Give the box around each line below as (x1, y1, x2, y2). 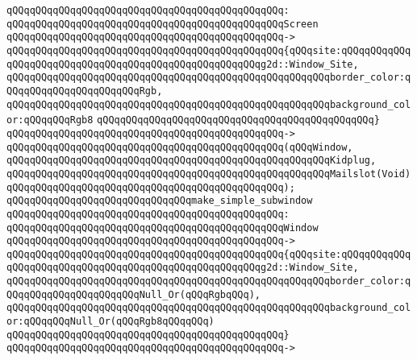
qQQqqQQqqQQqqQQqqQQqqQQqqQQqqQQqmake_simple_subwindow (6, 195, 313, 207)
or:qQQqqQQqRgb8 (6, 114, 94, 126)
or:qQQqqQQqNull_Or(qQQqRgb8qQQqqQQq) (6, 316, 215, 328)
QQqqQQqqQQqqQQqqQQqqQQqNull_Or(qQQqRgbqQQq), (6, 288, 261, 300)
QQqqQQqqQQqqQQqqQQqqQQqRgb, (6, 85, 163, 97)
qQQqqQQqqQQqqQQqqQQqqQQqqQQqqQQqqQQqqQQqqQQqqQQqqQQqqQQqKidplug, (6, 155, 377, 167)
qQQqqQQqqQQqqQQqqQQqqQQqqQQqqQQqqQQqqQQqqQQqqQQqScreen (6, 18, 319, 30)
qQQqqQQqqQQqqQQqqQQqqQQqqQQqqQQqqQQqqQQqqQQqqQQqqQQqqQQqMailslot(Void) (6, 168, 411, 180)
